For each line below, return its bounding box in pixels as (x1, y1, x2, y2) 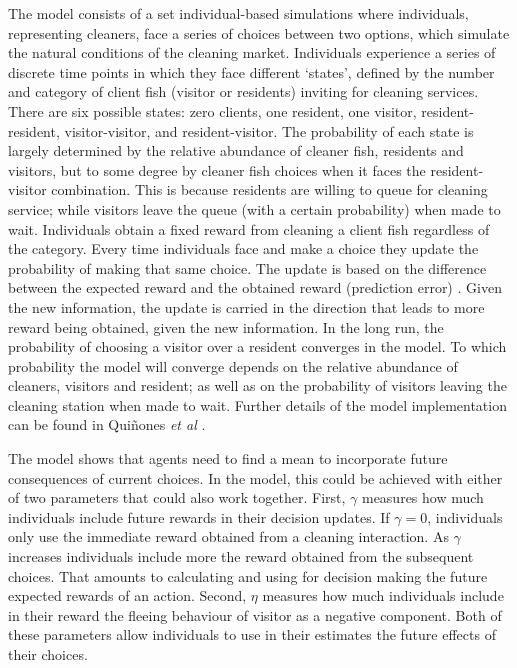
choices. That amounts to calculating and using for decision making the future (8, 565, 488, 586)
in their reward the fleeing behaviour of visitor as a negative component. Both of (8, 604, 502, 625)
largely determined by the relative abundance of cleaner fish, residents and (8, 140, 464, 161)
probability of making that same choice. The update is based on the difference (8, 257, 487, 278)
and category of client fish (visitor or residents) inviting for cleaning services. (8, 81, 479, 102)
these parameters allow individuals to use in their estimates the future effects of (8, 624, 496, 645)
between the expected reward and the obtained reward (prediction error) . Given (8, 277, 502, 298)
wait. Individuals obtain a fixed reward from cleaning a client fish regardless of (8, 218, 490, 239)
